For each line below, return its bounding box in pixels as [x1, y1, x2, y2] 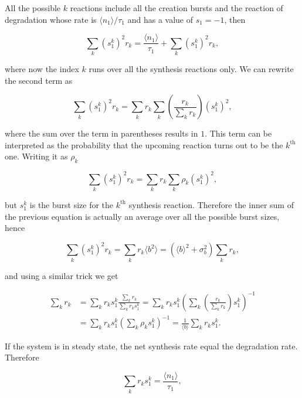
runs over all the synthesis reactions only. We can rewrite [89, 62, 294, 74]
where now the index [5, 62, 79, 74]
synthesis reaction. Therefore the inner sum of [128, 198, 294, 210]
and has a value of [127, 13, 194, 25]
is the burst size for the [29, 198, 114, 210]
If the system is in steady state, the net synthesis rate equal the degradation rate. [5, 339, 298, 352]
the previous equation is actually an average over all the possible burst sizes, [5, 210, 280, 222]
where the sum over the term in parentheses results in [5, 127, 198, 140]
